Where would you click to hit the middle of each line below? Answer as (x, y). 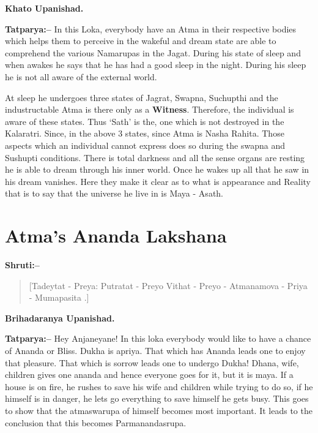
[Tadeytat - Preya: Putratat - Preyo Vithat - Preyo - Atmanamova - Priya (168, 285)
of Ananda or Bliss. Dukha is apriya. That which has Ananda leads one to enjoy (155, 350)
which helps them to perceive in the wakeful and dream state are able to (141, 41)
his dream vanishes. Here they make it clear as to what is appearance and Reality (158, 181)
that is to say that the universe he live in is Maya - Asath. (114, 193)
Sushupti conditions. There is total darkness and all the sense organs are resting (155, 157)
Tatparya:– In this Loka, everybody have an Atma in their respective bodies (151, 28)
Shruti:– (22, 265)
